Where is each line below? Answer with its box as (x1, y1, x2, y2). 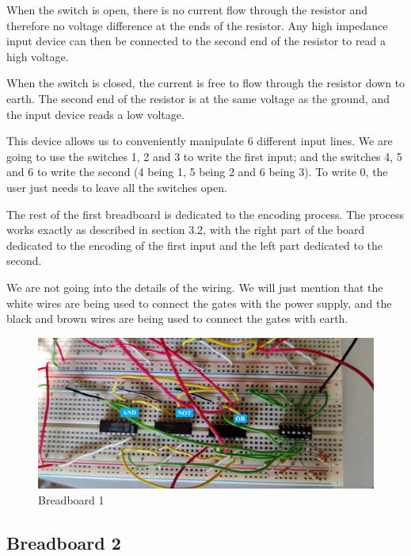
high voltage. (6, 48, 69, 64)
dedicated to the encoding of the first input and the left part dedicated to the (6, 236, 383, 253)
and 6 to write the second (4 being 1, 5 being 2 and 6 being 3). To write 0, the (6, 163, 388, 180)
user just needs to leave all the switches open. (6, 178, 227, 195)
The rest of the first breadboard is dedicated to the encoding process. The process (6, 205, 405, 222)
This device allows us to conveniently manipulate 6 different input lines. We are (6, 132, 393, 149)
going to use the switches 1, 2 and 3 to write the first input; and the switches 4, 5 (6, 148, 402, 164)
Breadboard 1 (38, 491, 105, 508)
